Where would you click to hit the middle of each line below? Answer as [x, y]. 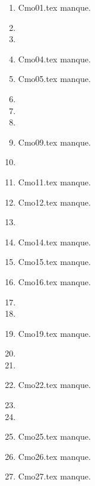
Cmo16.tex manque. [54, 281]
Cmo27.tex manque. [54, 476]
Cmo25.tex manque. [54, 436]
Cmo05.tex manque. [54, 79]
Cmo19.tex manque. [54, 333]
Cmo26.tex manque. [54, 456]
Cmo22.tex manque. [54, 385]
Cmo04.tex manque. [54, 59]
